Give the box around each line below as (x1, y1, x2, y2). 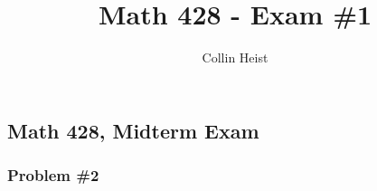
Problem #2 (7, 164, 99, 186)
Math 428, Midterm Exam (7, 116, 259, 144)
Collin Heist (202, 48, 269, 67)
